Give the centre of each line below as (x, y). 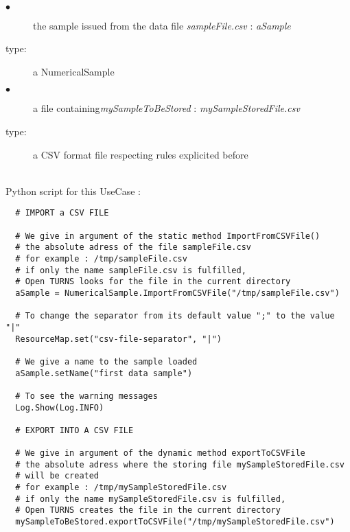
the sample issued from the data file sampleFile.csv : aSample (162, 25)
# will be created (57, 476)
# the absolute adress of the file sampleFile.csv (133, 247)
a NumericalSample (74, 71)
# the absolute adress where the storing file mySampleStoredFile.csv (180, 464)
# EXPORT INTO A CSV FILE (74, 430)
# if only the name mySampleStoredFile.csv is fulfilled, (151, 499)
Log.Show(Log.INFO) (60, 407)
